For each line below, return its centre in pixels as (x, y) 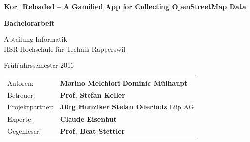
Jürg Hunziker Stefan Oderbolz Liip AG (127, 107)
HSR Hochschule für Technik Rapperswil (65, 48)
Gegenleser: (24, 131)
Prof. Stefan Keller (92, 95)
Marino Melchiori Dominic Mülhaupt (124, 82)
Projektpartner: (30, 107)
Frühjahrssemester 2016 (39, 65)
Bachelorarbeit (29, 23)
